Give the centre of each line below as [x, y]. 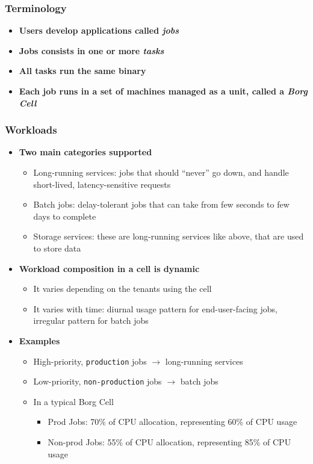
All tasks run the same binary [82, 71]
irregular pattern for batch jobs [91, 320]
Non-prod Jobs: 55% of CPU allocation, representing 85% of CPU [169, 442]
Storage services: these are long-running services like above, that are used [169, 236]
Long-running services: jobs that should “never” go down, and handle [161, 172]
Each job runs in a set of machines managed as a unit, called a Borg [163, 91]
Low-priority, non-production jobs [98, 381]
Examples [39, 340]
